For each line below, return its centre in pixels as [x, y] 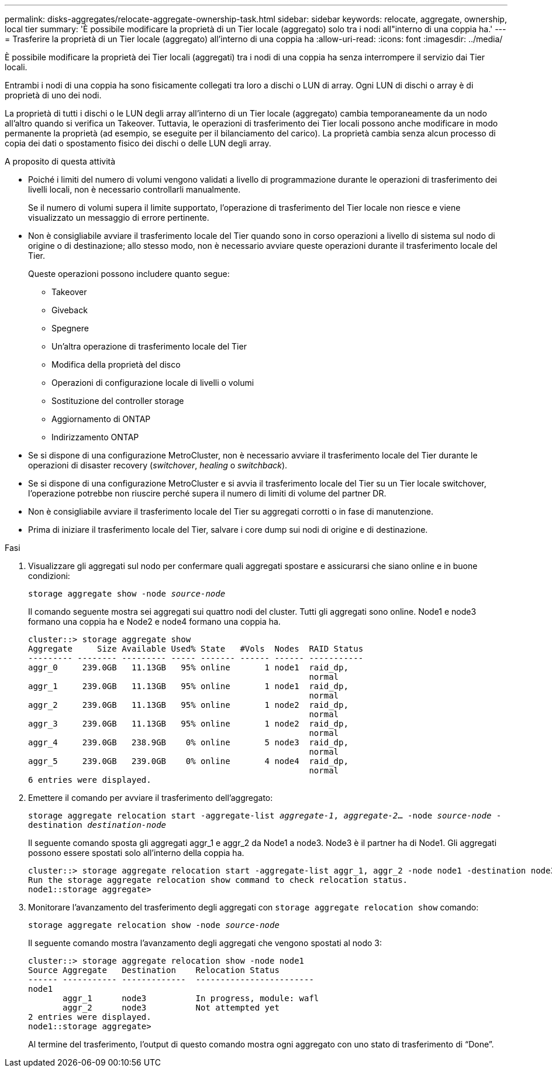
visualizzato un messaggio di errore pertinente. [119, 218]
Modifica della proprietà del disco [116, 364]
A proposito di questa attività [60, 161]
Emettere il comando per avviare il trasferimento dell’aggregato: [151, 798]
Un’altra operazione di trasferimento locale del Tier [149, 346]
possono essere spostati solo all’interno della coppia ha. [136, 853]
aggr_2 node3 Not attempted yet [171, 1008]
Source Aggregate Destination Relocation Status [154, 970]
